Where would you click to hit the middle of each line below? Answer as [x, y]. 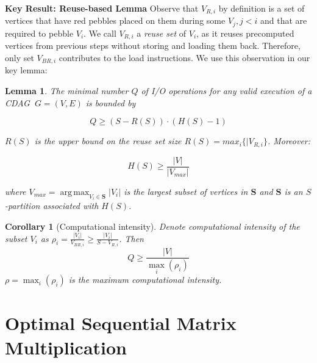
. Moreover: [289, 141]
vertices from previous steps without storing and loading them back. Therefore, [153, 46]
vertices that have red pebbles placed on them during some [115, 20]
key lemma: [26, 70]
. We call [100, 33]
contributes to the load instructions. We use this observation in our [184, 57]
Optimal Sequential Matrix [121, 323]
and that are [284, 20]
